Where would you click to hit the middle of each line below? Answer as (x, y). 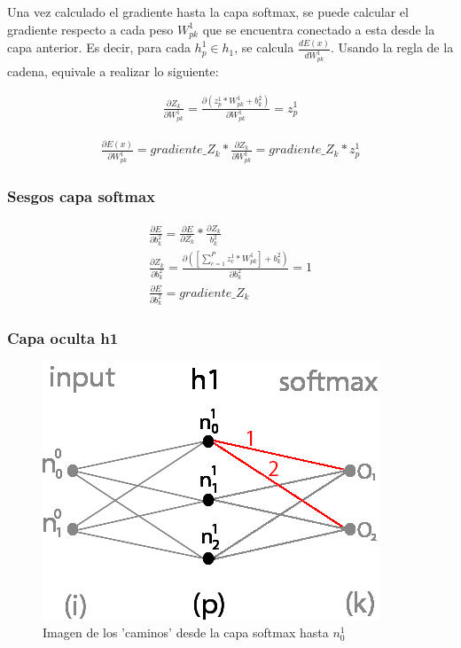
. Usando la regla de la (392, 47)
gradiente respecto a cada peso (90, 29)
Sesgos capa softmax (82, 196)
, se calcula (264, 47)
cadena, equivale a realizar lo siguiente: (113, 70)
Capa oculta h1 (63, 338)
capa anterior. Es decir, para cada (99, 47)
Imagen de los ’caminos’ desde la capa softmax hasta (186, 632)
